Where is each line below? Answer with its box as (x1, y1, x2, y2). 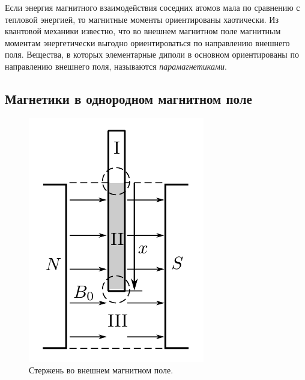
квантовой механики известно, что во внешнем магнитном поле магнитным (5, 25, 281, 37)
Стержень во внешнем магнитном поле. (29, 364, 174, 376)
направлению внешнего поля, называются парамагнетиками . (5, 59, 227, 72)
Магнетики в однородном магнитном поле (5, 89, 252, 107)
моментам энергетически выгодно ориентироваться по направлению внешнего (5, 36, 290, 49)
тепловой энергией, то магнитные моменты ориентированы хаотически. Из (5, 13, 279, 25)
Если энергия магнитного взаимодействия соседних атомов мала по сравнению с (5, 1, 300, 13)
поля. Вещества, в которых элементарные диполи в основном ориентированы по (5, 48, 299, 61)
